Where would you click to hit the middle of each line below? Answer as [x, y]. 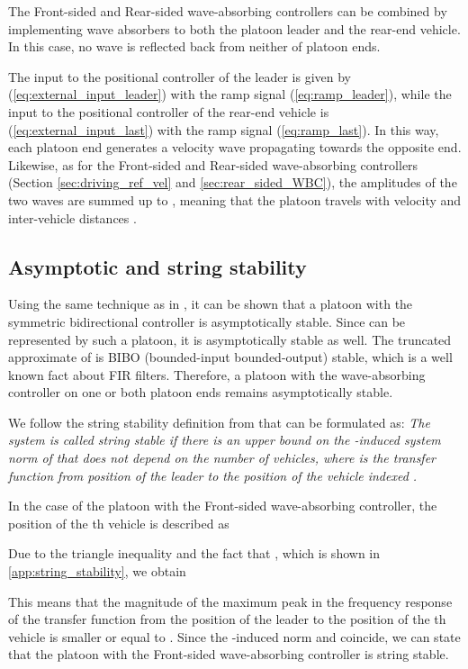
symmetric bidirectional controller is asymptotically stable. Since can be [207, 321]
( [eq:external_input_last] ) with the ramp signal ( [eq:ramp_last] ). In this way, [224, 129]
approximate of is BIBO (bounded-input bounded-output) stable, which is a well [230, 357]
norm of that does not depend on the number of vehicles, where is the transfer [222, 458]
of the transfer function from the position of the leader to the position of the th [227, 619]
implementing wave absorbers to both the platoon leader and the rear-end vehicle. [234, 28]
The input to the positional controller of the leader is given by [180, 76]
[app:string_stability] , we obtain [97, 571]
